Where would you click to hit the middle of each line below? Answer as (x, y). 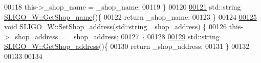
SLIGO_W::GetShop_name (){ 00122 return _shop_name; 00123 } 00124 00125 (130, 16)
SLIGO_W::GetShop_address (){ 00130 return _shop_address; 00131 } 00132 (127, 46)
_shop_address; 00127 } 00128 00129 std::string (144, 36)
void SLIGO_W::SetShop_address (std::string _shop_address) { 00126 (116, 26)
